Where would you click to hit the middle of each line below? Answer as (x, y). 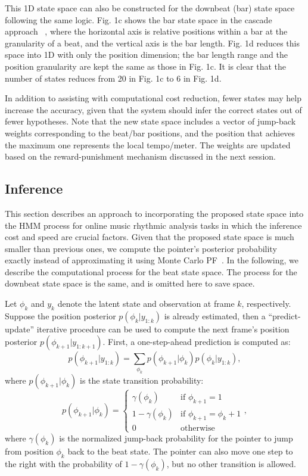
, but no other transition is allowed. (231, 463)
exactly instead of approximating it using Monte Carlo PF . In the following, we (152, 260)
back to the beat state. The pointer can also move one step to (180, 451)
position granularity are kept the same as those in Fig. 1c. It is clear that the (146, 66)
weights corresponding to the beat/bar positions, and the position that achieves (150, 133)
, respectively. (266, 304)
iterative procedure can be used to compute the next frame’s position (163, 329)
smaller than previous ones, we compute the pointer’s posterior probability (141, 248)
